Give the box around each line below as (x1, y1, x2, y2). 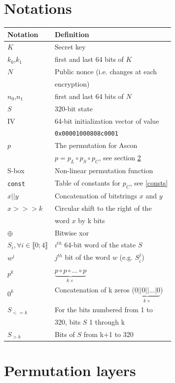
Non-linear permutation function (55, 165, 153, 176)
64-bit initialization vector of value (55, 115, 159, 126)
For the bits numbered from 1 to (55, 304, 153, 315)
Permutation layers (4, 360, 136, 381)
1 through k (89, 317, 125, 327)
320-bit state (55, 103, 93, 113)
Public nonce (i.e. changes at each (55, 66, 157, 77)
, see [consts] (130, 178, 168, 188)
